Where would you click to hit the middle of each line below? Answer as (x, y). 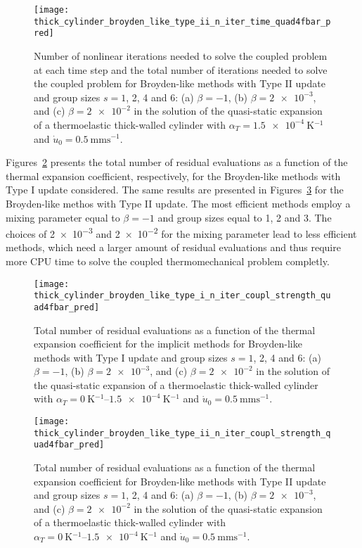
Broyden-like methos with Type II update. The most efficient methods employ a (178, 203)
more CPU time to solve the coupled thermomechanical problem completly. (168, 261)
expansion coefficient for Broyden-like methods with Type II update (180, 481)
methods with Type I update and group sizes (131, 357)
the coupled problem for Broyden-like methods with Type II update (180, 83)
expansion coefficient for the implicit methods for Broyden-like (168, 344)
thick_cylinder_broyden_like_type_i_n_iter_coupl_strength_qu (182, 296)
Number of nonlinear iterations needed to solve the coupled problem (181, 55)
